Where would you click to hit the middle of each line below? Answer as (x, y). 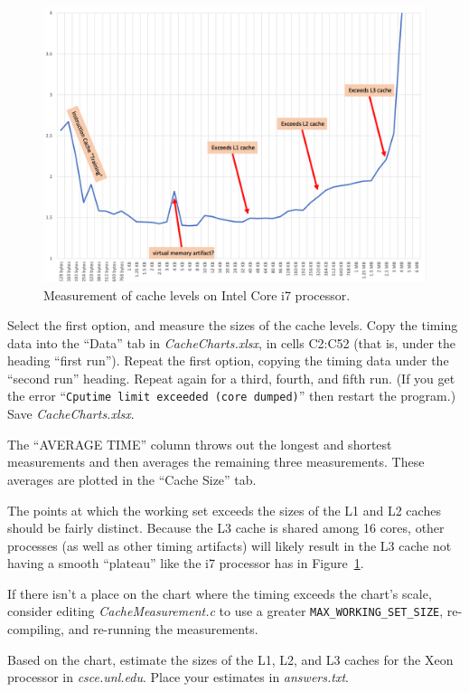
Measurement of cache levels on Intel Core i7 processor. (197, 294)
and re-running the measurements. (163, 629)
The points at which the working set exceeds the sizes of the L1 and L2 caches (224, 510)
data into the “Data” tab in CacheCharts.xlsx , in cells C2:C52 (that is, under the (232, 342)
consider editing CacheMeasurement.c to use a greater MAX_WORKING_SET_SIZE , (225, 611)
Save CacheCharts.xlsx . (71, 414)
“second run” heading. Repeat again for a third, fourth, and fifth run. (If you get (231, 378)
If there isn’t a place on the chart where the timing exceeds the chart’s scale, (220, 593)
